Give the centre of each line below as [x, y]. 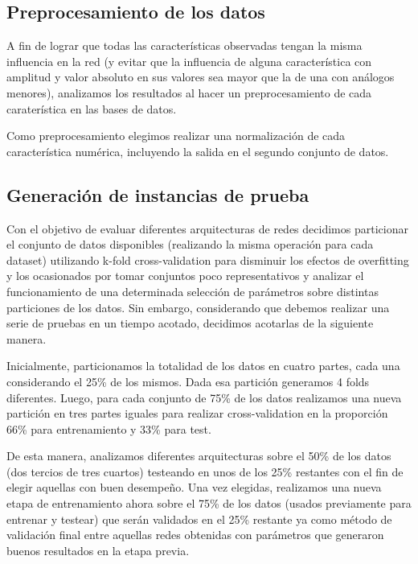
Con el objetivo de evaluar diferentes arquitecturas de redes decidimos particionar [207, 228]
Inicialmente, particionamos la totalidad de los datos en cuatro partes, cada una [203, 366]
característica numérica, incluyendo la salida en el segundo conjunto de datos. [198, 151]
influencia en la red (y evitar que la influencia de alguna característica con [189, 61]
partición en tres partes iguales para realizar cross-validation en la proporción [197, 413]
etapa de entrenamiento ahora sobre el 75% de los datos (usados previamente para [209, 503]
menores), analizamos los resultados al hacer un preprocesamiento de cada [189, 92]
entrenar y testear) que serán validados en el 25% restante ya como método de [199, 519]
